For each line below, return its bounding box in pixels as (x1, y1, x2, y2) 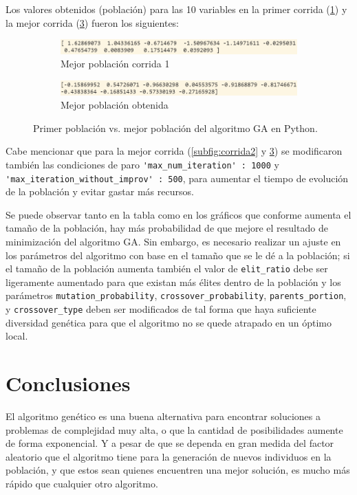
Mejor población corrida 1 (61, 56, 170, 71)
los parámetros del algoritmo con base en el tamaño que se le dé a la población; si (6, 247, 350, 262)
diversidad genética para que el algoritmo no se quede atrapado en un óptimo (6, 315, 332, 329)
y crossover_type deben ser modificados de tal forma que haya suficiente (6, 302, 316, 316)
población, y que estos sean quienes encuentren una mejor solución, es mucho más (6, 463, 350, 477)
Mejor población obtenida (61, 98, 169, 112)
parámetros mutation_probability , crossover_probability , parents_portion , (6, 288, 347, 302)
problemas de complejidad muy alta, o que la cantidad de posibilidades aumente (6, 422, 343, 437)
